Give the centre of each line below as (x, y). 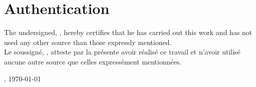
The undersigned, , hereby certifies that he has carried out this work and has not (128, 32)
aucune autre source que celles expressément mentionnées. (93, 61)
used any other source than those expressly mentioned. (88, 42)
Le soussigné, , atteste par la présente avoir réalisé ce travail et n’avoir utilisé (122, 52)
